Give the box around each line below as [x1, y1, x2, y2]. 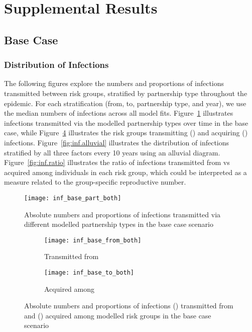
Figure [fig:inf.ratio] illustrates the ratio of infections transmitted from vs [4, 157, 230, 168]
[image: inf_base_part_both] [24, 194, 121, 202]
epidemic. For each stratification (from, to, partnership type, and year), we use [4, 98, 246, 108]
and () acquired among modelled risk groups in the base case [24, 310, 211, 320]
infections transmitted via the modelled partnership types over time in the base [4, 117, 248, 128]
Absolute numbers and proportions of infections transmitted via [24, 209, 221, 219]
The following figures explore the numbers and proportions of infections [4, 78, 224, 89]
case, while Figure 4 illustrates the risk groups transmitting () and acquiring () [4, 127, 248, 138]
